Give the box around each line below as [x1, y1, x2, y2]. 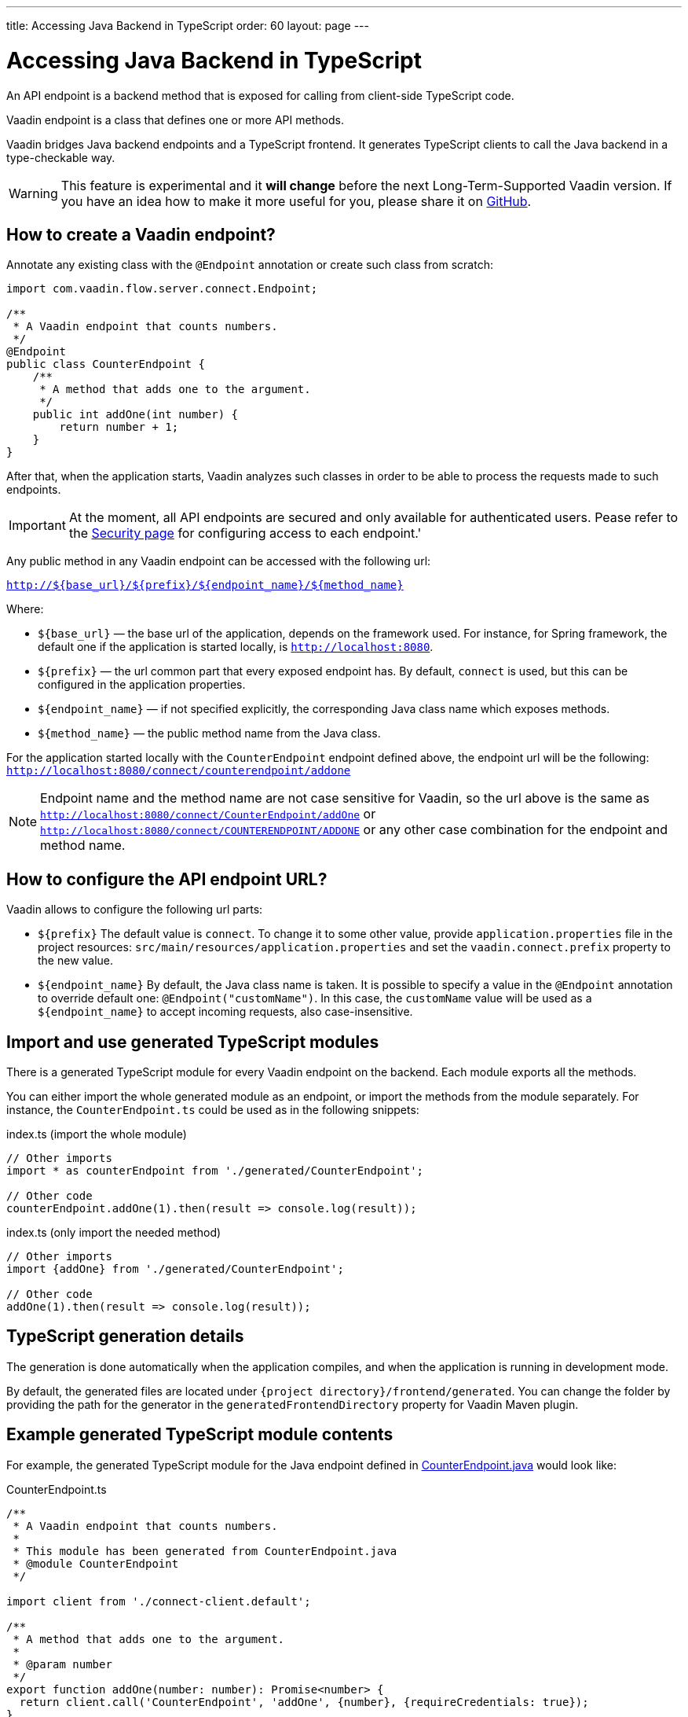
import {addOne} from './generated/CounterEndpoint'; [6, 1263, 344, 1276]
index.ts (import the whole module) [6, 1127, 187, 1142]
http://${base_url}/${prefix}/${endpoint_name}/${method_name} [6, 579, 404, 592]
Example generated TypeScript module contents [6, 1425, 393, 1445]
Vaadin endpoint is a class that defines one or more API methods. [6, 112, 344, 127]
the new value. [38, 954, 114, 968]
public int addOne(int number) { [32, 408, 239, 421]
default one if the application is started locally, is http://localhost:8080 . [38, 640, 434, 654]
